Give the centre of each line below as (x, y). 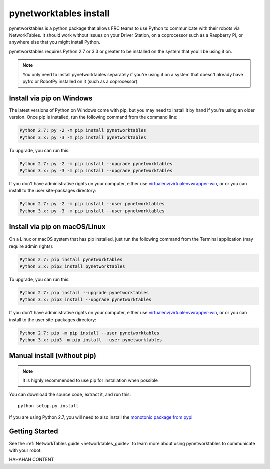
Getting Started (34, 432)
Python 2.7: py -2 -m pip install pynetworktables (83, 131)
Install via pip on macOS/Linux (57, 227)
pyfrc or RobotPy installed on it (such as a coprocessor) (80, 81)
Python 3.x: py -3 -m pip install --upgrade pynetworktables (96, 171)
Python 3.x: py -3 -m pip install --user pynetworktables (92, 211)
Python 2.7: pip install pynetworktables (71, 259)
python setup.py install (48, 406)
